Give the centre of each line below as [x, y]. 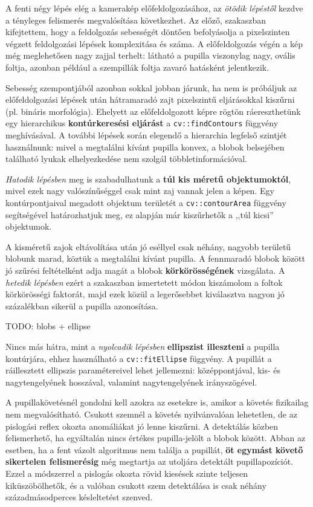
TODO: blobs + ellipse [48, 326]
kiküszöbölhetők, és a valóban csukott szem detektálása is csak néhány [136, 485]
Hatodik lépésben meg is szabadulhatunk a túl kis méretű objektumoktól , [148, 179]
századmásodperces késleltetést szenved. [79, 497]
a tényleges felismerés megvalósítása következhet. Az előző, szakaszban [136, 20]
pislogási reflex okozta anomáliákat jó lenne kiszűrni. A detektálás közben [142, 426]
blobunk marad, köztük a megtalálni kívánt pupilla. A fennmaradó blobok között [155, 258]
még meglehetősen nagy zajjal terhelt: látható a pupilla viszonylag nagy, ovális [150, 55]
